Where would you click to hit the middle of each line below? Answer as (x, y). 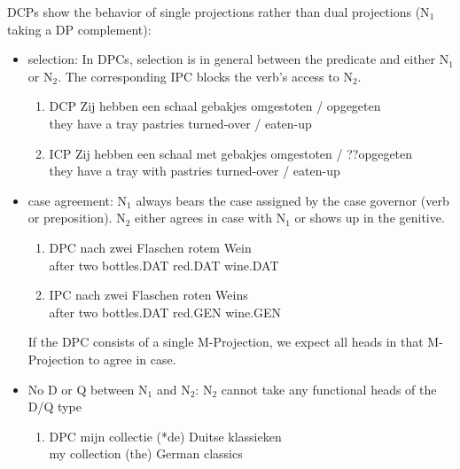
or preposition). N (77, 218)
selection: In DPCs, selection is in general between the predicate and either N (238, 59)
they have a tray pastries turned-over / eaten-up (180, 123)
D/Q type (55, 406)
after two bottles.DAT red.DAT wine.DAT (164, 265)
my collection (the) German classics (146, 453)
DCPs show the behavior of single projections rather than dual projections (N (218, 12)
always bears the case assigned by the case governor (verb (292, 200)
